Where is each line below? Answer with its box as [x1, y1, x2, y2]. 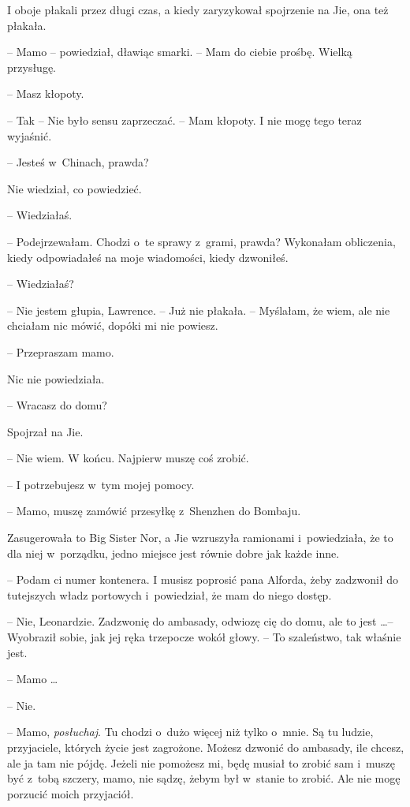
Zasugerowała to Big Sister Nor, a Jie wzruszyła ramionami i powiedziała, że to [7, 529, 393, 546]
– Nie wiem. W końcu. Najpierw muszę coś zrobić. [7, 450, 249, 466]
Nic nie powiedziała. [7, 370, 105, 387]
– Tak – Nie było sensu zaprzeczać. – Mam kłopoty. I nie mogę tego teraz [7, 111, 362, 128]
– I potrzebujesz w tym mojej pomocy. [7, 476, 195, 492]
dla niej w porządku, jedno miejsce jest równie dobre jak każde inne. [7, 544, 340, 561]
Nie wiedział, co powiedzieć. [7, 180, 142, 196]
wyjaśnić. [7, 127, 52, 144]
